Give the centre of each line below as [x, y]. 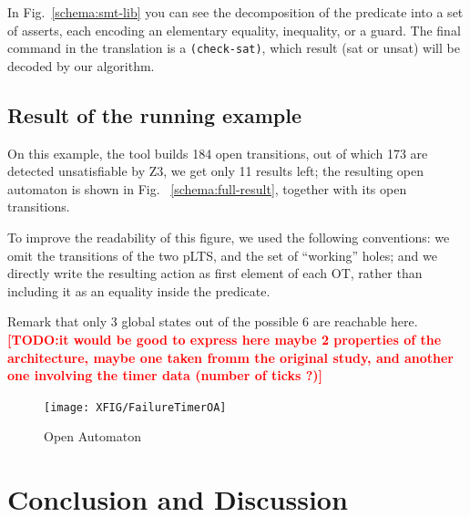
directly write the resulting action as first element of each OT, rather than [215, 273]
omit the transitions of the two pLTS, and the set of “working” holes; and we [222, 255]
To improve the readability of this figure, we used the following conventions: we [229, 238]
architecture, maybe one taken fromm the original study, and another [230, 357]
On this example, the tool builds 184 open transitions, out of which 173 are [218, 153]
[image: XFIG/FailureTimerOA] [135, 407]
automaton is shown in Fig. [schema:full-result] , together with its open [207, 188]
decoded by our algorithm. [81, 65]
